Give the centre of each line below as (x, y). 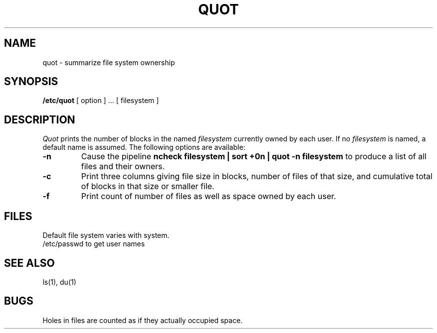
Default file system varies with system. (106, 235)
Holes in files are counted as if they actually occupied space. (143, 320)
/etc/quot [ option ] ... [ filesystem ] (101, 101)
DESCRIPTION (40, 119)
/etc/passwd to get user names (94, 244)
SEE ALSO (29, 263)
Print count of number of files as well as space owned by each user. (209, 196)
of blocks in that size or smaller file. (148, 186)
